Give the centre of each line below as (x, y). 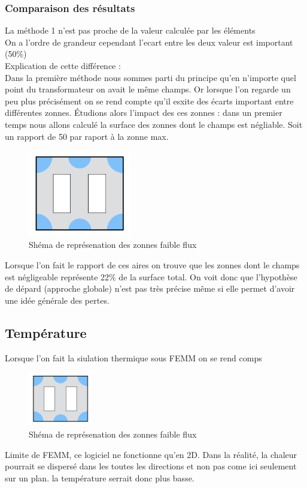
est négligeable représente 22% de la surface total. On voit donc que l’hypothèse (151, 276)
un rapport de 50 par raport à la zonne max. (87, 136)
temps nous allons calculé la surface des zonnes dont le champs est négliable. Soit (154, 124)
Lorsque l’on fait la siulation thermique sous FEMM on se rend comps (133, 357)
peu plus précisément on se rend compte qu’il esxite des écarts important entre (149, 101)
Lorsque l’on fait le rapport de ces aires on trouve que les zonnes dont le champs (152, 265)
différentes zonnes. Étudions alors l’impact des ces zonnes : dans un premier (144, 113)
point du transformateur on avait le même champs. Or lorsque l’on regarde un (148, 89)
